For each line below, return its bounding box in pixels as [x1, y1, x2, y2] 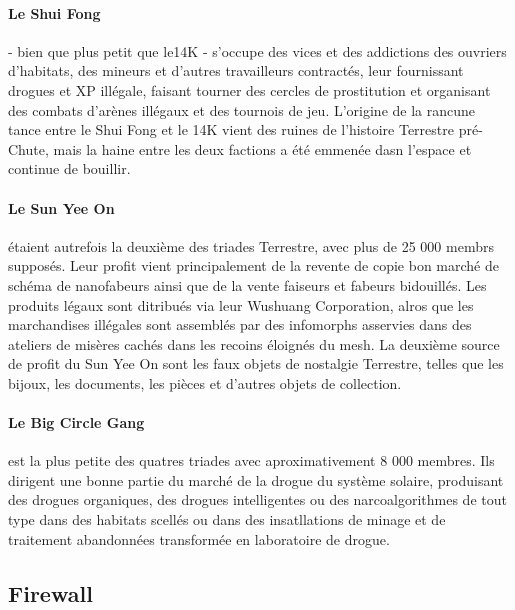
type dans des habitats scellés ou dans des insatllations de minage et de [8, 509, 446, 530]
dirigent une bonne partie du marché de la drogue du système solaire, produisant [8, 469, 504, 490]
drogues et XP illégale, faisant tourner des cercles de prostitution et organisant [8, 79, 491, 100]
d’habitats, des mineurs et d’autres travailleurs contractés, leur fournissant [8, 60, 464, 81]
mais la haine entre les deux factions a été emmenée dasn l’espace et [53, 138, 472, 159]
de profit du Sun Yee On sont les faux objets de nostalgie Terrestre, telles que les [8, 353, 504, 374]
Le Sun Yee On [8, 197, 115, 218]
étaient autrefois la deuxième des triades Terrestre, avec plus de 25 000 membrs [8, 235, 494, 256]
